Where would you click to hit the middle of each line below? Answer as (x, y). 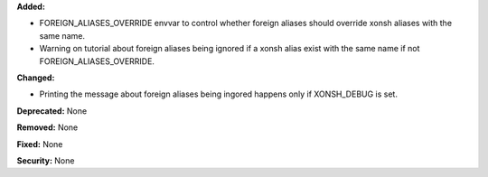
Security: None (46, 160)
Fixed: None (40, 144)
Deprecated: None (52, 111)
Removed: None (47, 127)
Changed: (36, 78)
